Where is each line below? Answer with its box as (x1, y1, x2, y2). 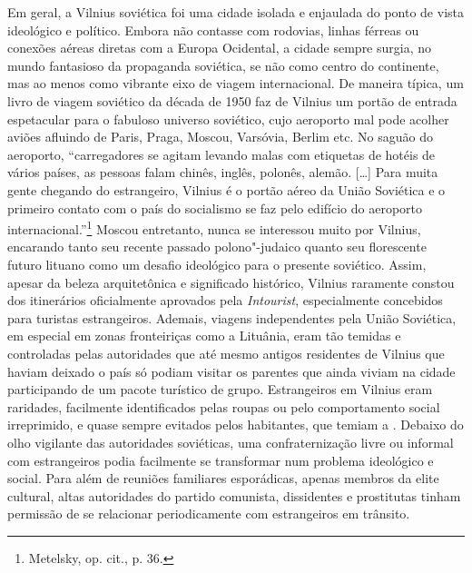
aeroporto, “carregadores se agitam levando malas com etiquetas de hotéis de (7, 144, 436, 163)
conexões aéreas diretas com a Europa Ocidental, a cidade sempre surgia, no (7, 38, 432, 57)
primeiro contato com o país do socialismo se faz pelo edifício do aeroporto (7, 198, 422, 217)
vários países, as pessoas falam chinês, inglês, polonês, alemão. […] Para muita (7, 163, 438, 182)
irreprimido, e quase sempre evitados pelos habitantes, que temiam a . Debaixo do (7, 415, 464, 434)
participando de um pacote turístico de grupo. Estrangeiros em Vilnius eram (7, 380, 433, 399)
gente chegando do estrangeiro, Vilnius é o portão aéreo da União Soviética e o (7, 180, 446, 199)
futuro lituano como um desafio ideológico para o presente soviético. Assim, (7, 254, 427, 273)
